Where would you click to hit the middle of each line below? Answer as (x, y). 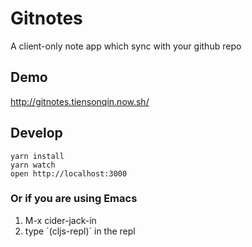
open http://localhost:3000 (69, 173)
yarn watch (33, 165)
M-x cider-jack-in (60, 220)
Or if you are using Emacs (74, 199)
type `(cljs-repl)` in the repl (80, 231)
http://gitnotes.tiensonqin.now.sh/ (80, 101)
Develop (36, 133)
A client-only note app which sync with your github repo (126, 46)
